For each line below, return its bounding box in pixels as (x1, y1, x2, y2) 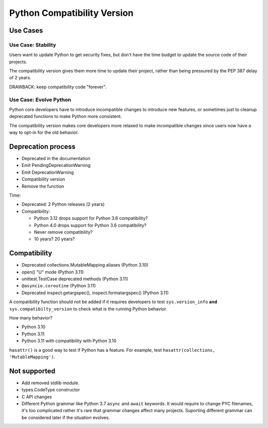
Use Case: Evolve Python (9, 96, 71, 103)
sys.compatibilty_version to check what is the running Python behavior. (9, 306, 167, 312)
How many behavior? (9, 315, 53, 321)
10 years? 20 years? (34, 236, 75, 242)
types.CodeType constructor (21, 387, 80, 393)
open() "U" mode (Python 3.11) (21, 269, 84, 275)
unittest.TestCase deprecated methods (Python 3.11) (21, 276, 129, 282)
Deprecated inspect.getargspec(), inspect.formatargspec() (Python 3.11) (21, 290, 169, 296)
